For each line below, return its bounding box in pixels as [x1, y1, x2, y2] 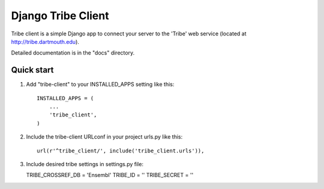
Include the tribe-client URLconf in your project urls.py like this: [26, 133, 183, 140]
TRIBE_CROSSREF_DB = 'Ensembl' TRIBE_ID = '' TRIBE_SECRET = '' [26, 172, 194, 179]
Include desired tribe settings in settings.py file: [26, 160, 144, 167]
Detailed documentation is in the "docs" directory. [11, 49, 135, 56]
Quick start [11, 65, 54, 75]
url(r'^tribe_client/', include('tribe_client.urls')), [37, 147, 205, 154]
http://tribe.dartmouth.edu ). [11, 38, 79, 45]
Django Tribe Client [11, 9, 109, 22]
